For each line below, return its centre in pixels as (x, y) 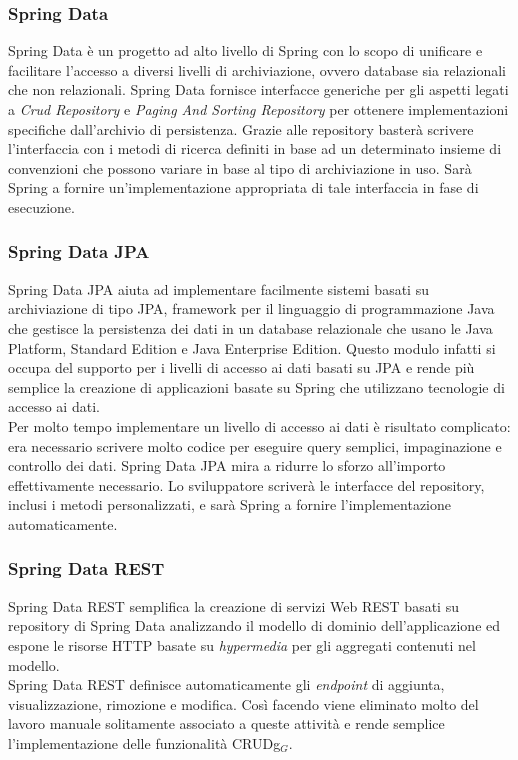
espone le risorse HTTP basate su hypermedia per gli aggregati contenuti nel (242, 644)
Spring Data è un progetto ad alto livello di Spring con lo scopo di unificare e (245, 50)
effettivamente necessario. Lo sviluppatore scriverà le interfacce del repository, (246, 484)
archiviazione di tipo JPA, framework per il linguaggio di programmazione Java (251, 308)
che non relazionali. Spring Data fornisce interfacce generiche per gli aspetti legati (258, 89)
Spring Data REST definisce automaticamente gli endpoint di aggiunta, (226, 684)
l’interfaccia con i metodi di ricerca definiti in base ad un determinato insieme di (255, 148)
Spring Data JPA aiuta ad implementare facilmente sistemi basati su (218, 288)
